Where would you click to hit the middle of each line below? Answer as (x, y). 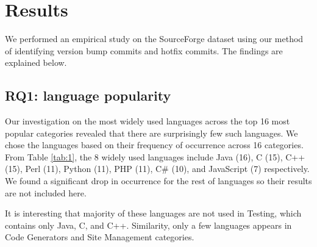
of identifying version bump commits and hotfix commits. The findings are (144, 50)
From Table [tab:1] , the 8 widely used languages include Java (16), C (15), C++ (155, 156)
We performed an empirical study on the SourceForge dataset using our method (154, 39)
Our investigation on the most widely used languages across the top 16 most (148, 121)
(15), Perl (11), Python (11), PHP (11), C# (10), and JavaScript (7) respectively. (157, 169)
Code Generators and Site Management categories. (100, 237)
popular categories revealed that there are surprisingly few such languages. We (151, 133)
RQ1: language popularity (88, 95)
